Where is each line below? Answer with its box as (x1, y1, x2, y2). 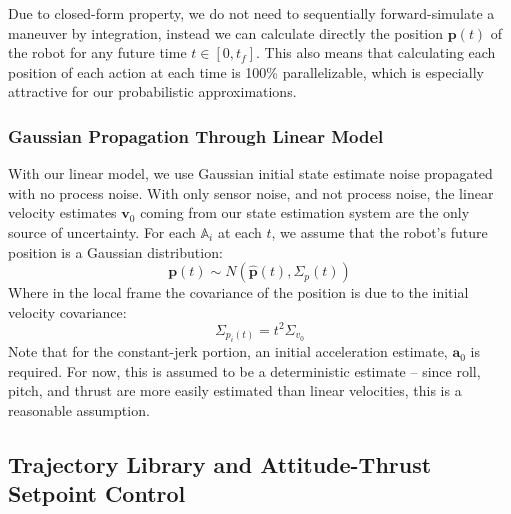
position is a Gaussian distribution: (8, 241, 223, 262)
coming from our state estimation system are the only (140, 202, 470, 223)
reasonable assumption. (8, 400, 150, 421)
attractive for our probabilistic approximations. (8, 81, 297, 102)
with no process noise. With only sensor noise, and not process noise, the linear (8, 182, 494, 203)
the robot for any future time (8, 42, 187, 63)
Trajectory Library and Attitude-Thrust (8, 449, 432, 480)
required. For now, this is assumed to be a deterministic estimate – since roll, (8, 360, 481, 381)
